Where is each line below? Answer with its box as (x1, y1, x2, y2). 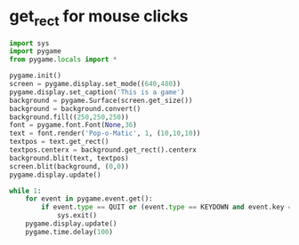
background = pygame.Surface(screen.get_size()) (9, 96, 193, 105)
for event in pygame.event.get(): (25, 194, 153, 203)
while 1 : (9, 186, 42, 195)
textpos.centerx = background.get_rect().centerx (9, 146, 198, 154)
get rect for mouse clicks (9, 6, 189, 29)
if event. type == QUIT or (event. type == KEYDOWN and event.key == (41, 202, 296, 212)
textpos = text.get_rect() (9, 138, 109, 146)
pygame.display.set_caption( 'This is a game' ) (9, 87, 185, 97)
